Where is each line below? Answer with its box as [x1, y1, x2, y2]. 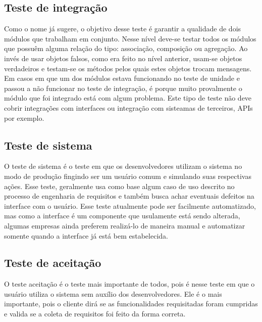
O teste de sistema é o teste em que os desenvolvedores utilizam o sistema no [4, 161, 242, 171]
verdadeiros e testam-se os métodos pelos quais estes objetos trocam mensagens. [4, 63, 252, 73]
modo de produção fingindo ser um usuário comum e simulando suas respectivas [4, 170, 251, 181]
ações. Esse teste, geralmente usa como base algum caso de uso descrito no [4, 180, 235, 191]
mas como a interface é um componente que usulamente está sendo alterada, [4, 210, 240, 221]
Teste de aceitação [4, 255, 101, 270]
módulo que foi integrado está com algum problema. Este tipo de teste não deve [4, 93, 252, 103]
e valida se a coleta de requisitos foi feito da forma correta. [4, 308, 186, 319]
